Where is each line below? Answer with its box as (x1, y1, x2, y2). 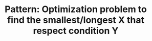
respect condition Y (33, 25, 119, 36)
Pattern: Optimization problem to (4, 4, 147, 15)
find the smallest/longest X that (7, 14, 145, 26)
